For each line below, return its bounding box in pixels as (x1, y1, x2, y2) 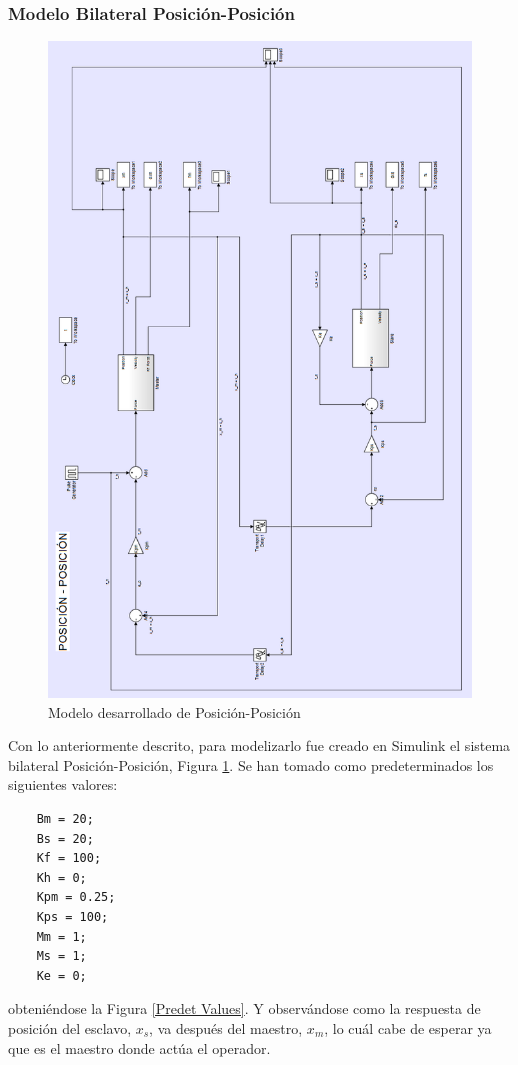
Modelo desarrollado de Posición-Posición (48, 701, 301, 722)
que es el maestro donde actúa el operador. (8, 1037, 271, 1058)
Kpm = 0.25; (36, 890, 116, 905)
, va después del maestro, (149, 1017, 303, 1038)
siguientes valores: (8, 774, 118, 795)
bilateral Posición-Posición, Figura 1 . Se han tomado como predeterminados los (8, 754, 494, 775)
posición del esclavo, (8, 1017, 132, 1038)
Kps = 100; (36, 910, 109, 924)
